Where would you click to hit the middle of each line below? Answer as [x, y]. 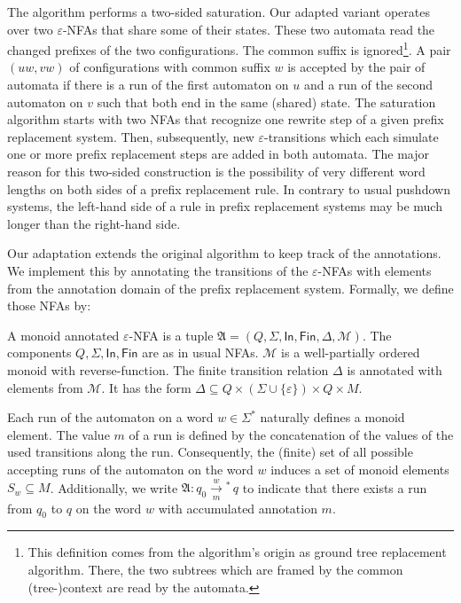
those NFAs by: [49, 305]
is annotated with [395, 369]
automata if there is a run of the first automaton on [148, 85]
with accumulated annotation [238, 508]
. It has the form [146, 387]
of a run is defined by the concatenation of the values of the [291, 434]
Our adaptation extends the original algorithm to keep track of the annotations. [224, 253]
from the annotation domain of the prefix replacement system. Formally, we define [230, 288]
